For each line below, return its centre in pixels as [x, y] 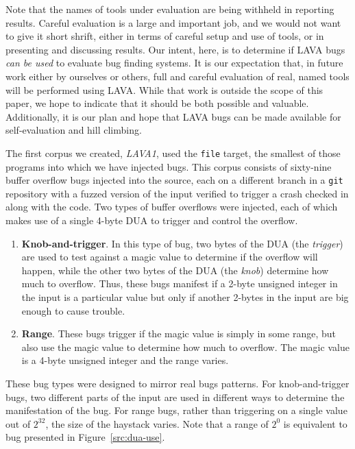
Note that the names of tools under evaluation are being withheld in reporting [170, 9]
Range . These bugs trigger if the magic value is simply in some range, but [179, 333]
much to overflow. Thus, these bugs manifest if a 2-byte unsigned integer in [180, 283]
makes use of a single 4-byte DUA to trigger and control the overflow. [152, 220]
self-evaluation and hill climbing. [74, 130]
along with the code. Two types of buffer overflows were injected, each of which [172, 207]
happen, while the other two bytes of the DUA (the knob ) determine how [175, 270]
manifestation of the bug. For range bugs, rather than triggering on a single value [176, 410]
